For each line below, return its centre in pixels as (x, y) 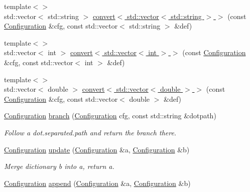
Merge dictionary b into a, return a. (59, 166)
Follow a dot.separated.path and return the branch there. (90, 132)
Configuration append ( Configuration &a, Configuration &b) (97, 183)
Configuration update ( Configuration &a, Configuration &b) (97, 149)
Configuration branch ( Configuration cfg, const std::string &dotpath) (110, 116)
